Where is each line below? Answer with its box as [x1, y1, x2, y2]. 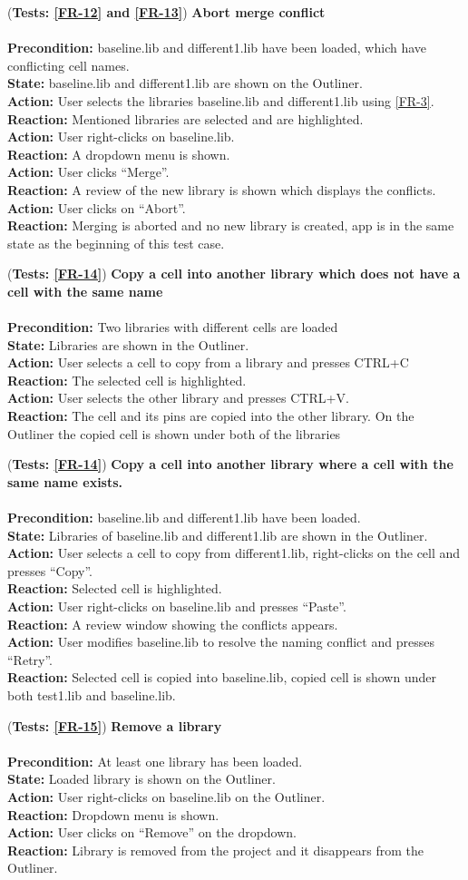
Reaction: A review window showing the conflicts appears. [7, 614, 338, 633]
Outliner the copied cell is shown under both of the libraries [7, 424, 341, 443]
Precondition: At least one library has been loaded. [7, 751, 303, 770]
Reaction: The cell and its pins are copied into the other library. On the [7, 406, 414, 425]
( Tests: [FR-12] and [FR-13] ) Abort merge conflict [7, 3, 326, 21]
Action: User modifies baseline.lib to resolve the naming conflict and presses [7, 632, 434, 651]
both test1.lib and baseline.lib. [7, 685, 176, 704]
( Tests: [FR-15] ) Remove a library [7, 716, 222, 735]
